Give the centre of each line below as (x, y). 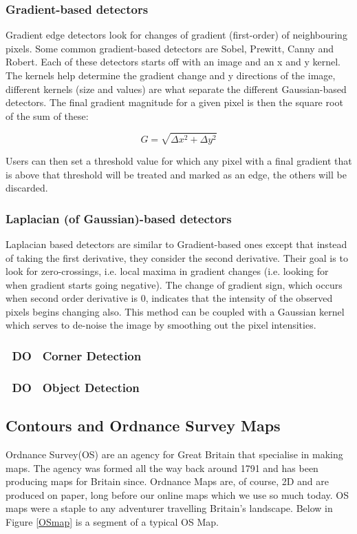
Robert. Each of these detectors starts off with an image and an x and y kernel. (173, 62)
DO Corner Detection (77, 356)
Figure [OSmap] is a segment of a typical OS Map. (112, 521)
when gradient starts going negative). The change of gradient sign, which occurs (174, 284)
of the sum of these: (47, 115)
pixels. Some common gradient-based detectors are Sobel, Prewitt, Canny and (170, 48)
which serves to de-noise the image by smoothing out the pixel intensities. (161, 325)
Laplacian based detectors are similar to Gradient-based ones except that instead (176, 244)
